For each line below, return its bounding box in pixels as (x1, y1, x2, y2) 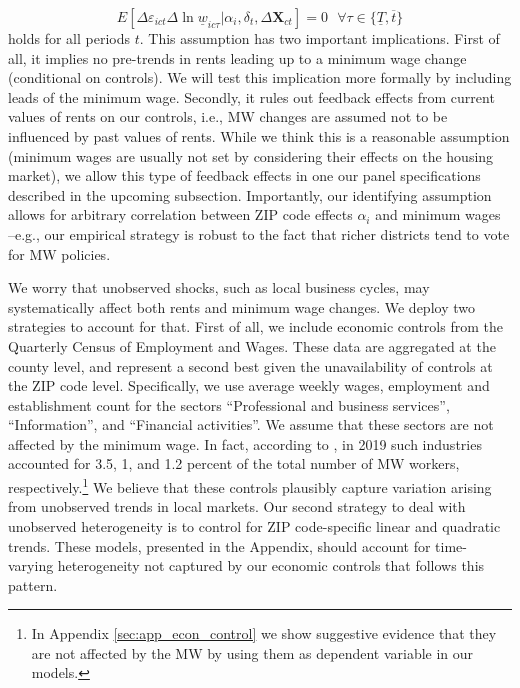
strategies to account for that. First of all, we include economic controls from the (8, 316, 503, 337)
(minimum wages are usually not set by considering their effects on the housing (8, 145, 494, 166)
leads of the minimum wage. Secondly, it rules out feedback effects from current (8, 86, 495, 107)
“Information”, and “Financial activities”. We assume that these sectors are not (8, 414, 494, 435)
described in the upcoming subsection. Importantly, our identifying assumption (8, 184, 492, 205)
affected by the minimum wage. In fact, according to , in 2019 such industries (8, 433, 482, 454)
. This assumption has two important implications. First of (139, 28, 500, 48)
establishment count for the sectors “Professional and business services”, (8, 394, 450, 415)
